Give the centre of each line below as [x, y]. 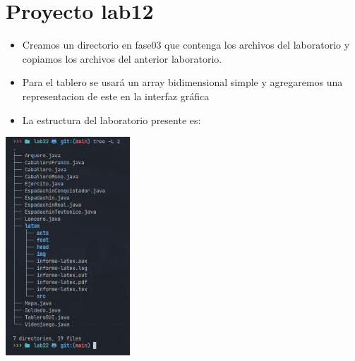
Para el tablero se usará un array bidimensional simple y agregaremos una [182, 82]
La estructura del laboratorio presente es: [112, 120]
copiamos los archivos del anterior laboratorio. [122, 58]
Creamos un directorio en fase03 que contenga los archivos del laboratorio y [186, 45]
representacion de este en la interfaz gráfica [116, 96]
